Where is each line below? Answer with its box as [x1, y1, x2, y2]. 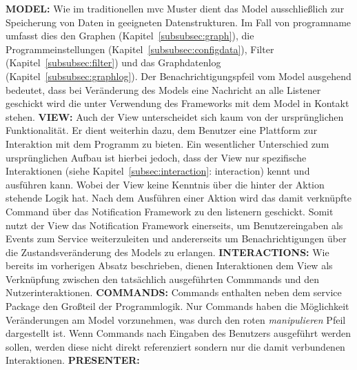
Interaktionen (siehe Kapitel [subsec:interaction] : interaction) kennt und [6, 164, 310, 178]
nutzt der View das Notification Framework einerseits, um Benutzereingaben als [6, 217, 343, 232]
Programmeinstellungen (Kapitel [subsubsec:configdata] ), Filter [6, 41, 274, 56]
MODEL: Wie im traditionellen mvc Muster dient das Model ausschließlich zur [6, 1, 345, 15]
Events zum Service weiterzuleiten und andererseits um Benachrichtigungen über [6, 231, 347, 246]
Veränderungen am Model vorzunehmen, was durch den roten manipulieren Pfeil [6, 312, 346, 327]
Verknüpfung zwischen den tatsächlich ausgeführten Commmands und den [6, 271, 320, 286]
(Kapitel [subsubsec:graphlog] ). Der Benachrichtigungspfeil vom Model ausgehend [6, 68, 351, 83]
